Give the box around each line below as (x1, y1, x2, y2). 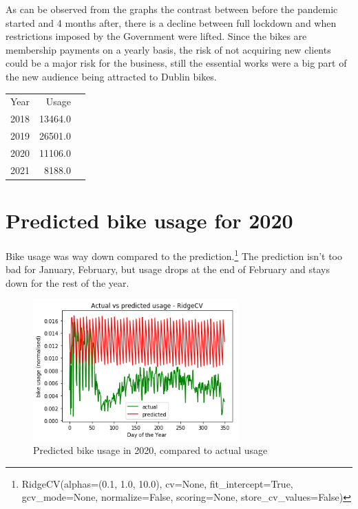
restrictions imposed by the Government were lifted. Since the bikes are (6, 29, 307, 43)
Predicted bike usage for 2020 (6, 206, 293, 234)
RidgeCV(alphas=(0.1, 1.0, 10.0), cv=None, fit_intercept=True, (21, 476, 293, 490)
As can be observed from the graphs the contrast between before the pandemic (6, 2, 338, 16)
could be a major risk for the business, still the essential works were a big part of (6, 56, 347, 70)
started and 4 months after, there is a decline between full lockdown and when (6, 15, 337, 30)
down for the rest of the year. (6, 275, 129, 290)
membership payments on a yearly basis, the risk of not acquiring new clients (6, 42, 331, 56)
